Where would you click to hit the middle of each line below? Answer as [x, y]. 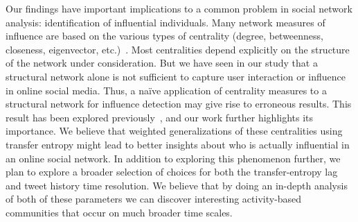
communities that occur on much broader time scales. [119, 212]
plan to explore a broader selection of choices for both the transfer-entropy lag [172, 172]
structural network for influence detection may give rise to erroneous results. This [179, 104]
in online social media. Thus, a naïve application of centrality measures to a [166, 90]
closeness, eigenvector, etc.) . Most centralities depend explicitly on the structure [178, 49]
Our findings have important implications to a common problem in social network [179, 8]
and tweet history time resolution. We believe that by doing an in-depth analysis [177, 185]
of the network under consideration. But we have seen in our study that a [162, 63]
